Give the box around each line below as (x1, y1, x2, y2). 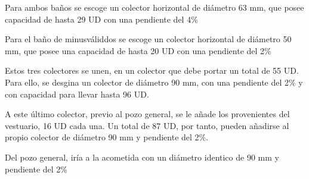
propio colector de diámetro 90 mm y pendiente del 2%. (5, 131, 209, 143)
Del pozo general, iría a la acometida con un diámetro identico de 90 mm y (5, 150, 279, 163)
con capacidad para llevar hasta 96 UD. (5, 87, 149, 100)
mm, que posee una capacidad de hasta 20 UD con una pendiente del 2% (5, 44, 271, 56)
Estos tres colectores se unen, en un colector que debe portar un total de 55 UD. (5, 64, 299, 77)
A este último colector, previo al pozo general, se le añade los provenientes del (5, 108, 290, 120)
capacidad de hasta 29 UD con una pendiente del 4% (5, 12, 198, 25)
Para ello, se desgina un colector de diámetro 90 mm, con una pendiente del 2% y (5, 76, 303, 88)
